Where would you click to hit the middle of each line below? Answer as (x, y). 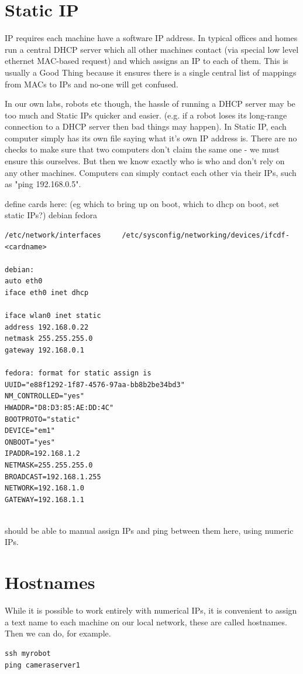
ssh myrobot (28, 653)
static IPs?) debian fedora (51, 215)
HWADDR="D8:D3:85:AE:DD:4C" (59, 407)
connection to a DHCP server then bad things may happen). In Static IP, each (146, 126)
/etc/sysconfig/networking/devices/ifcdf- (206, 236)
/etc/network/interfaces (53, 236)
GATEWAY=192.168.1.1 (45, 499)
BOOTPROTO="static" (42, 419)
